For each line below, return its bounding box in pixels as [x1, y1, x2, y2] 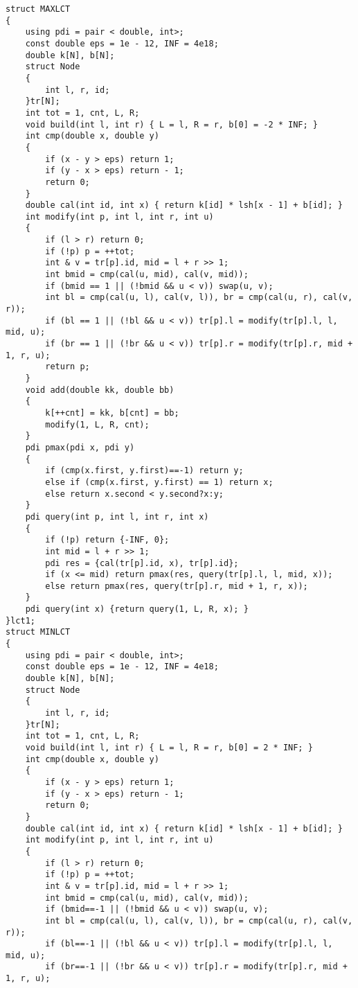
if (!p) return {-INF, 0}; [45, 535, 170, 545]
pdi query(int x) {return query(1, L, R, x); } [25, 604, 249, 615]
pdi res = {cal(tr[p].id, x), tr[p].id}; [45, 558, 239, 568]
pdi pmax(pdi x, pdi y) [25, 442, 135, 452]
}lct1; [6, 615, 35, 626]
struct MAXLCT [6, 4, 71, 14]
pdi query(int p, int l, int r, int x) [25, 511, 209, 522]
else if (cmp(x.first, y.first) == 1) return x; [45, 477, 274, 487]
